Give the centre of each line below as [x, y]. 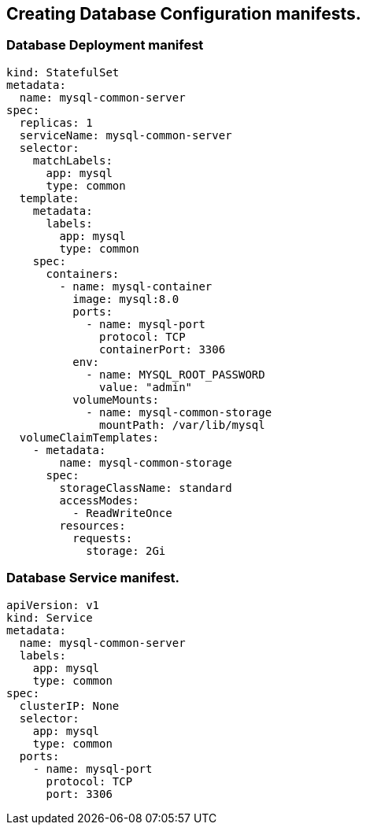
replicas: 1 [56, 122]
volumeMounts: [116, 399]
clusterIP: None [69, 705]
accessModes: [99, 500]
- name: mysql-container [136, 286]
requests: [103, 538]
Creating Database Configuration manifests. [184, 14]
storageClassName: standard [146, 488]
